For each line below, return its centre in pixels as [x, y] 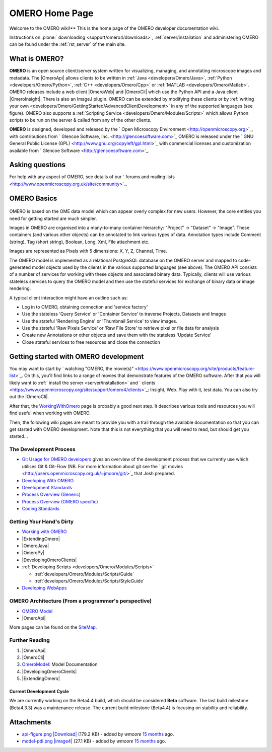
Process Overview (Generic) [51, 495]
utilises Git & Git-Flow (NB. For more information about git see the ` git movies [103, 466]
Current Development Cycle [39, 692]
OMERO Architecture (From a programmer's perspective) [81, 601]
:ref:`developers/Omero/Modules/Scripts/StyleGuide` [89, 581]
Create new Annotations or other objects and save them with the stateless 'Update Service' [117, 335]
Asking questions [38, 165]
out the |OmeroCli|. [29, 397]
